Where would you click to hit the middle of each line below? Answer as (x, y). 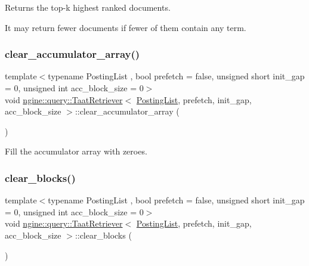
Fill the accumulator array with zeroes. (76, 151)
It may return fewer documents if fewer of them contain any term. (126, 27)
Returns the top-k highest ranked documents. (88, 7)
